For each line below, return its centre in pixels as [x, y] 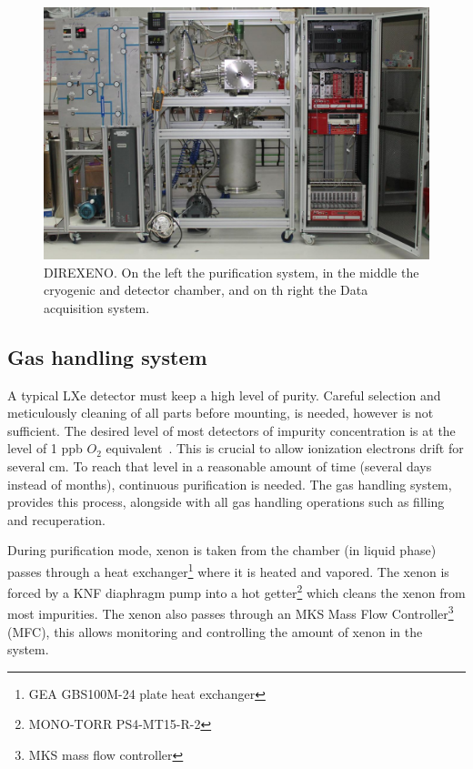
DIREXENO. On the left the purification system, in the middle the [231, 272]
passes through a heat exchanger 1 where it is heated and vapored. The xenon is [228, 570]
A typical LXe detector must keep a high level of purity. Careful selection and [224, 395]
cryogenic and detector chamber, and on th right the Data [206, 290]
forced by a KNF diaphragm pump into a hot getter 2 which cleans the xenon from [236, 591]
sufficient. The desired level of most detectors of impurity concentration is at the [231, 430]
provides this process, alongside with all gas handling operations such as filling [226, 502]
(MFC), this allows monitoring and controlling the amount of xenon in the [215, 631]
